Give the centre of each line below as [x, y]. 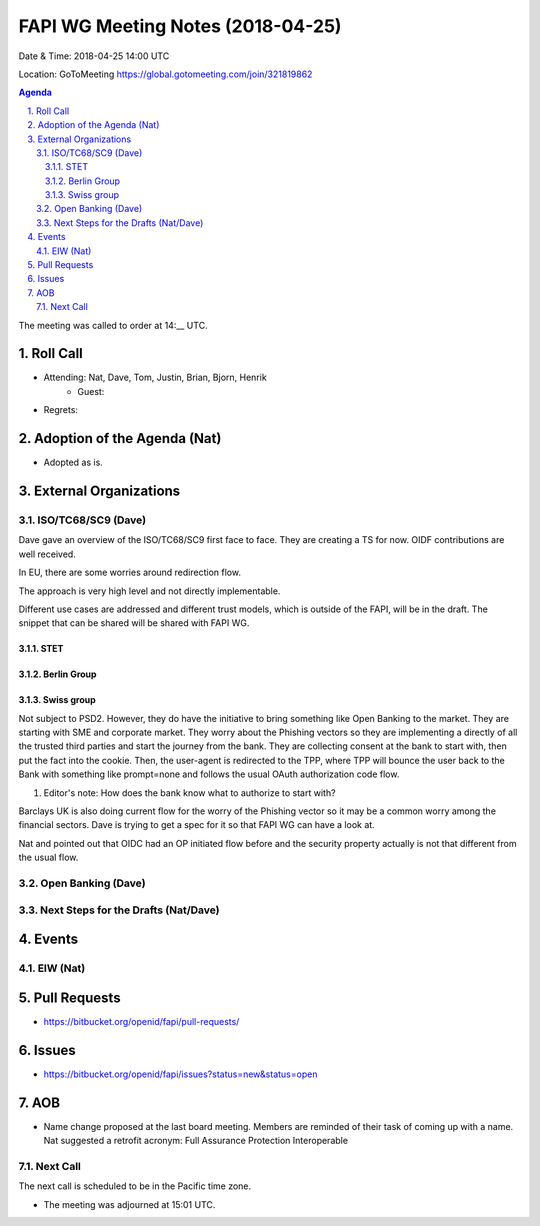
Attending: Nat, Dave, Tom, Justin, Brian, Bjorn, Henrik [155, 377]
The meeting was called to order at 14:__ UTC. [113, 325]
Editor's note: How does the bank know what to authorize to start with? [189, 792]
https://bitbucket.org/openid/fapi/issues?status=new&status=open [180, 1074]
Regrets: [61, 410]
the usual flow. [48, 857]
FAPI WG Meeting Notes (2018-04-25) [180, 26]
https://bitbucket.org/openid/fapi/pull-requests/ [141, 1021]
